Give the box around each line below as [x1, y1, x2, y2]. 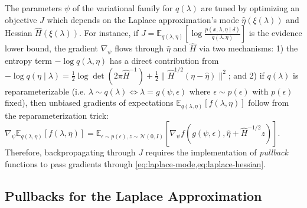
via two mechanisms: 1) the [198, 42, 298, 54]
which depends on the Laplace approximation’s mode [47, 13, 239, 25]
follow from [248, 96, 289, 109]
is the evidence [249, 27, 302, 39]
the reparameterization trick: [5, 109, 109, 121]
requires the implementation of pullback [145, 146, 288, 158]
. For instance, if [79, 27, 139, 39]
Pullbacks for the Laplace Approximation [5, 186, 262, 204]
